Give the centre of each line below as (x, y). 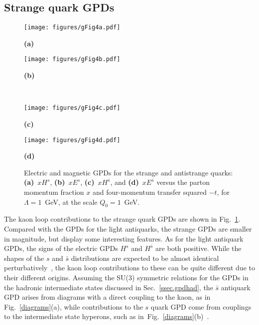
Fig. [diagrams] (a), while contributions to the (73, 306)
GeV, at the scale (71, 202)
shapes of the (24, 258)
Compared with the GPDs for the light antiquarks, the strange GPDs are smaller (128, 228)
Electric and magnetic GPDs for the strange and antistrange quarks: (129, 172)
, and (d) (125, 182)
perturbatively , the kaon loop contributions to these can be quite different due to (129, 268)
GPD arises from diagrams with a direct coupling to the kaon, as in (107, 297)
